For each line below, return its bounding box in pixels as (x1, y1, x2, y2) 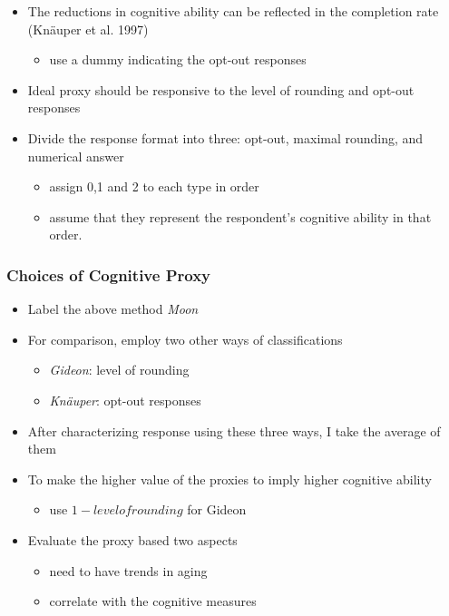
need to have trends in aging (49, 561, 208, 580)
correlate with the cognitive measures (49, 592, 257, 611)
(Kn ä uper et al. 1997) (27, 19, 149, 38)
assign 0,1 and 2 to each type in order (49, 177, 259, 196)
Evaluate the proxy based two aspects (27, 530, 238, 549)
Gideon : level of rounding (49, 360, 190, 379)
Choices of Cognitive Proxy (6, 263, 211, 286)
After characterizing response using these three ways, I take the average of (27, 421, 441, 440)
